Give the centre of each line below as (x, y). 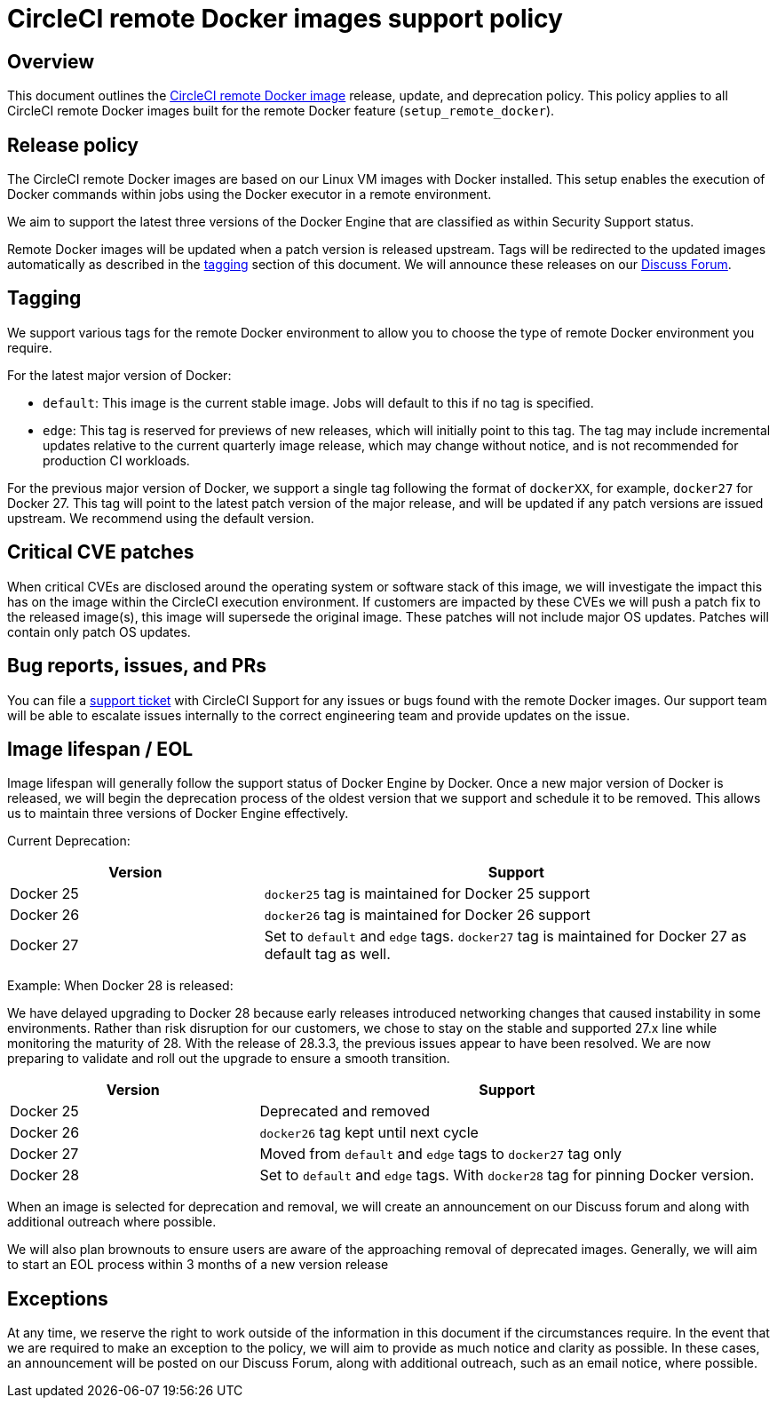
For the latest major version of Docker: (119, 375)
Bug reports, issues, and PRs (137, 666)
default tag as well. (327, 954)
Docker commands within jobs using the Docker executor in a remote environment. (250, 194)
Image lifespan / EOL (100, 749)
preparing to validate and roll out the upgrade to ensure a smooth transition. (229, 1059)
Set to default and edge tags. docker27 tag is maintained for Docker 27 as (505, 937)
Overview (51, 61)
